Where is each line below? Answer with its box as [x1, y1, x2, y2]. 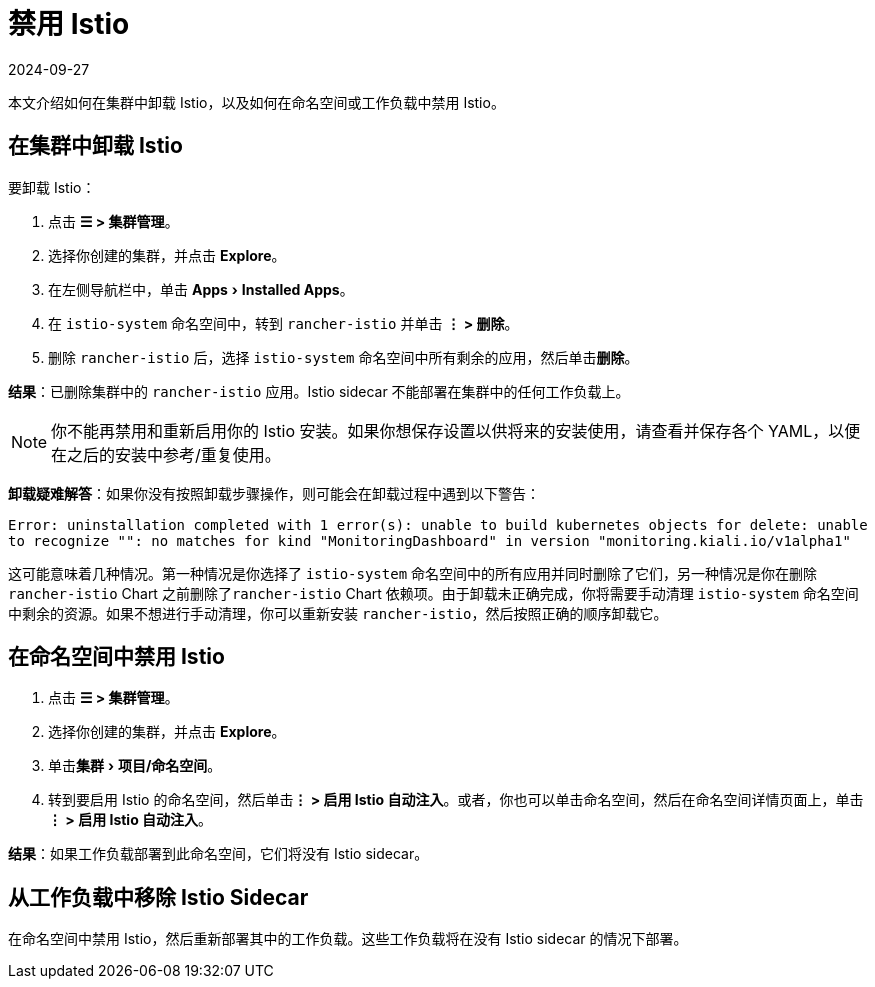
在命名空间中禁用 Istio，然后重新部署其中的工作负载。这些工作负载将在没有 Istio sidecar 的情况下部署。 [8, 930, 688, 948]
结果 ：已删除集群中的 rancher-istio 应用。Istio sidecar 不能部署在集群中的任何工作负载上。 [8, 382, 630, 400]
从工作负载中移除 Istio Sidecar [8, 884, 309, 910]
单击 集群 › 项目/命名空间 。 [48, 757, 222, 775]
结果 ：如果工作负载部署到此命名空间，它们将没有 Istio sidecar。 [8, 845, 429, 863]
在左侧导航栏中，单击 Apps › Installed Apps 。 [48, 280, 354, 298]
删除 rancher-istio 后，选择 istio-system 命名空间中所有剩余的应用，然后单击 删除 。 [48, 348, 639, 366]
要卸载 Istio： [8, 178, 96, 196]
